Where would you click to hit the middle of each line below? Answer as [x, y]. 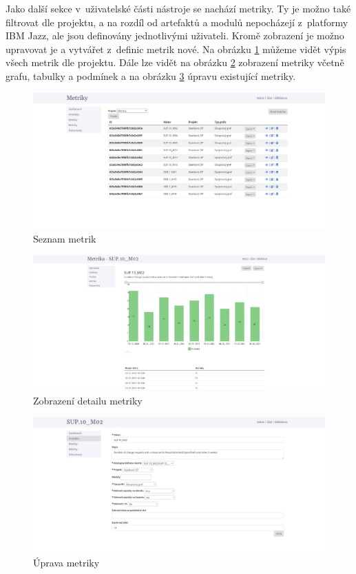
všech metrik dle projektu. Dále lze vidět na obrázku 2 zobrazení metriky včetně [175, 62]
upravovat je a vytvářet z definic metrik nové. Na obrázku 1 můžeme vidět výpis [176, 49]
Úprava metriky [66, 562]
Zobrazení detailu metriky [88, 400]
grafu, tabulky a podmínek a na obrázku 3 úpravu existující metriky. [151, 75]
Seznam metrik [65, 238]
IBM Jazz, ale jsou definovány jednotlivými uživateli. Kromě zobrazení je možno [175, 35]
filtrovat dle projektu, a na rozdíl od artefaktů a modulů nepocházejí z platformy [177, 22]
